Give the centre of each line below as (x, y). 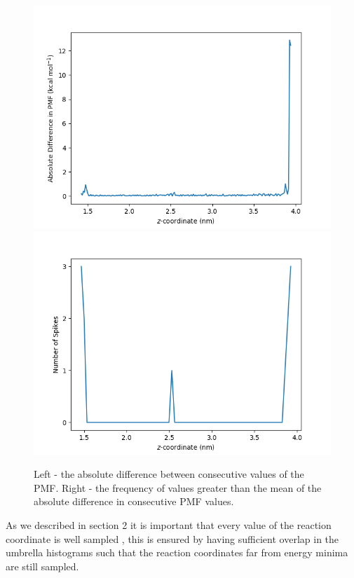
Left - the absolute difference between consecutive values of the (169, 474)
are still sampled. (42, 566)
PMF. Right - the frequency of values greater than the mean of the (178, 487)
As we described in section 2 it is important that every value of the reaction (169, 524)
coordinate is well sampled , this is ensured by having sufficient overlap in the (172, 538)
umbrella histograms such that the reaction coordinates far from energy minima (177, 552)
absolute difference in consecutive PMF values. (134, 501)
